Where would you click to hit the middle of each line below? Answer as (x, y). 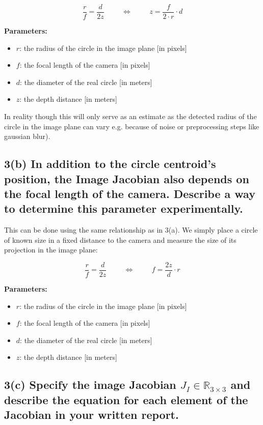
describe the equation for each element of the (126, 399)
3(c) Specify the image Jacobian (90, 385)
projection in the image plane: (51, 250)
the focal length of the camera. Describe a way (130, 193)
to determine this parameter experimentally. (124, 208)
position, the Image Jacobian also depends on (127, 178)
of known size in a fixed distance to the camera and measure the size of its (120, 239)
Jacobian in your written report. (91, 415)
